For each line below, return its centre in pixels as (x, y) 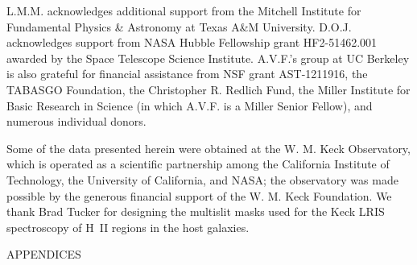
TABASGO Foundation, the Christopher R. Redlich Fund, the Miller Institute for (208, 89)
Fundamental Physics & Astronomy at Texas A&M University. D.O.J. (179, 26)
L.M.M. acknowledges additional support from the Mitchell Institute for (184, 10)
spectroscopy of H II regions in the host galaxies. (128, 227)
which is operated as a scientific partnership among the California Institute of (198, 164)
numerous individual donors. (76, 121)
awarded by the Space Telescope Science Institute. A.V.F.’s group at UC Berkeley (208, 58)
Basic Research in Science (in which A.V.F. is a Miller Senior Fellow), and (190, 105)
